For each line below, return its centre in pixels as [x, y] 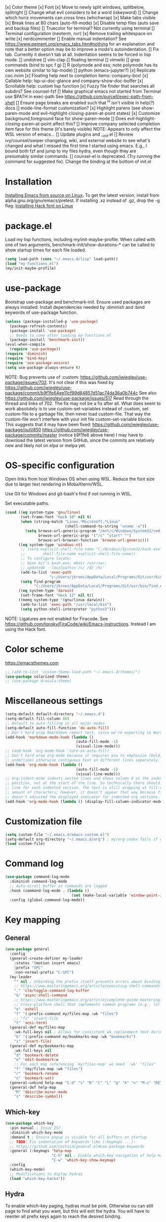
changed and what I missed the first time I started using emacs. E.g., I [76, 146]
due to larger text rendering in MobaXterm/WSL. [54, 484]
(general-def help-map [33, 1087]
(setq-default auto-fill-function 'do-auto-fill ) [57, 728]
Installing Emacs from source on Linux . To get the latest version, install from [82, 196]
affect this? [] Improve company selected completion [106, 124]
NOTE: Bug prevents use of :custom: [42, 377]
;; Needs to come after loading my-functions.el [61, 335]
